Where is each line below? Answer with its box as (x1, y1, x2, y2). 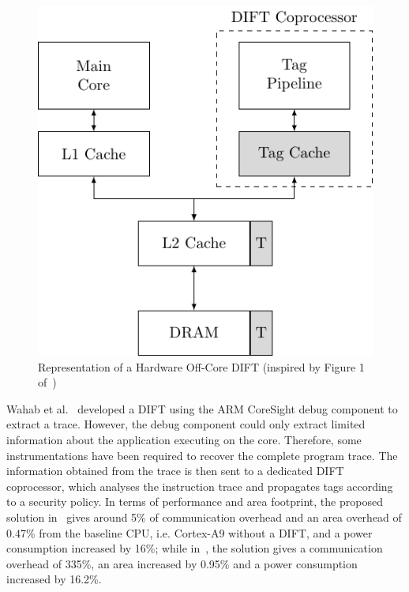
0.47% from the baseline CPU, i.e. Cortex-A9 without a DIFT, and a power (6, 524, 373, 541)
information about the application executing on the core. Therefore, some (6, 432, 362, 448)
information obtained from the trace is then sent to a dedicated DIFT (6, 462, 344, 479)
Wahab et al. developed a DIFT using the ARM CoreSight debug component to (6, 400, 398, 417)
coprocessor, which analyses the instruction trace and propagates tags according (6, 477, 393, 494)
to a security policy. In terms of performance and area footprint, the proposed (6, 493, 383, 510)
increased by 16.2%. (6, 571, 102, 587)
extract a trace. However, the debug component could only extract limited (6, 416, 366, 432)
